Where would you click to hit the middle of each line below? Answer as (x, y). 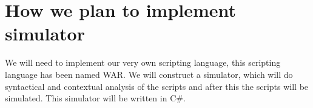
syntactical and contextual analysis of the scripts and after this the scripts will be (157, 86)
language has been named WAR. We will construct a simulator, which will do (149, 74)
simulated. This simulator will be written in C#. (95, 98)
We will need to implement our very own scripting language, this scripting (143, 62)
